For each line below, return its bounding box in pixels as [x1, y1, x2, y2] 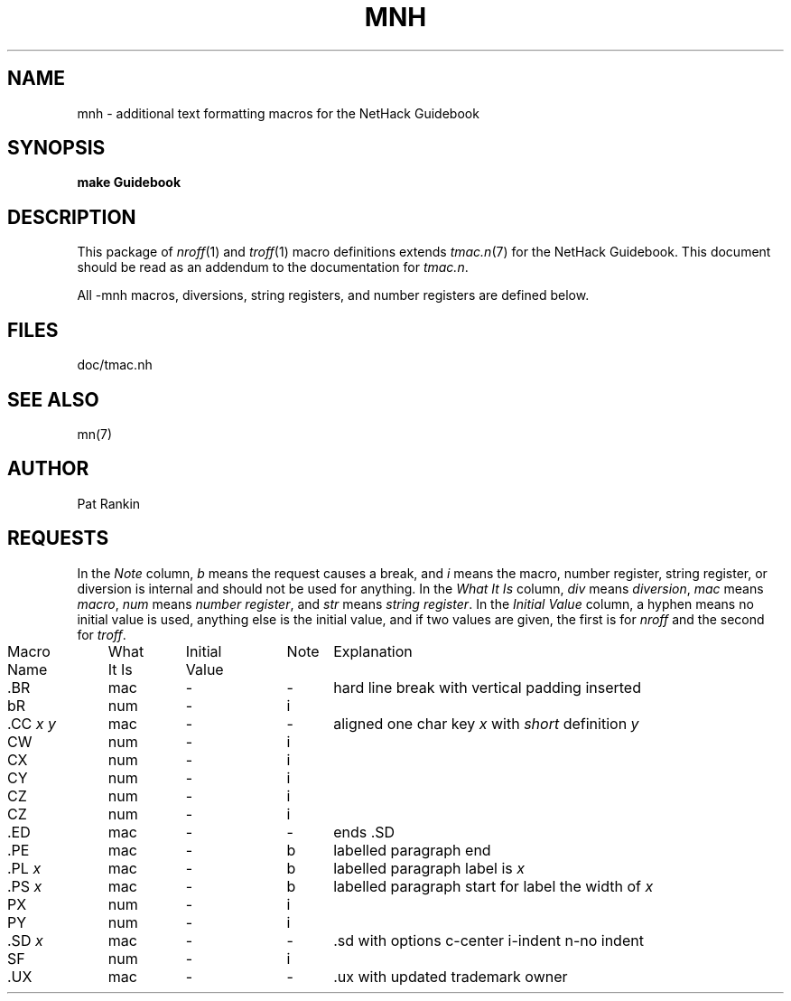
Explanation [333, 641, 413, 660]
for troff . [77, 626, 126, 642]
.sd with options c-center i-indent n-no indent [333, 931, 644, 950]
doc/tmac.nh [77, 357, 153, 373]
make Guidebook [77, 174, 181, 191]
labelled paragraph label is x [333, 858, 525, 877]
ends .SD [333, 822, 395, 841]
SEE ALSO [7, 388, 99, 411]
